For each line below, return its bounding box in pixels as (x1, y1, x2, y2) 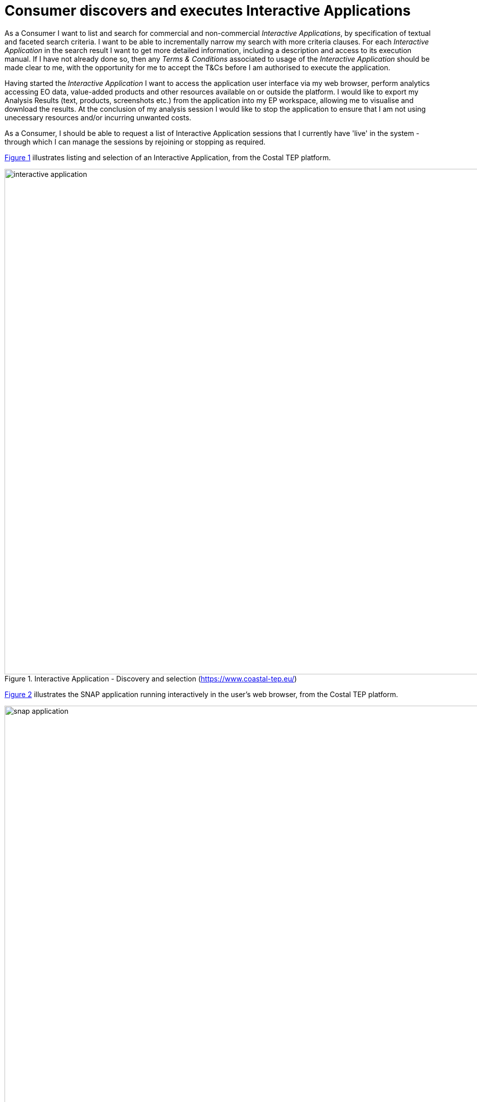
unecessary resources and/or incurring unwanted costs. (5, 113, 191, 122)
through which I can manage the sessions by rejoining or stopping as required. (5, 137, 266, 146)
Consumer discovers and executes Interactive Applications (5, 2, 411, 19)
